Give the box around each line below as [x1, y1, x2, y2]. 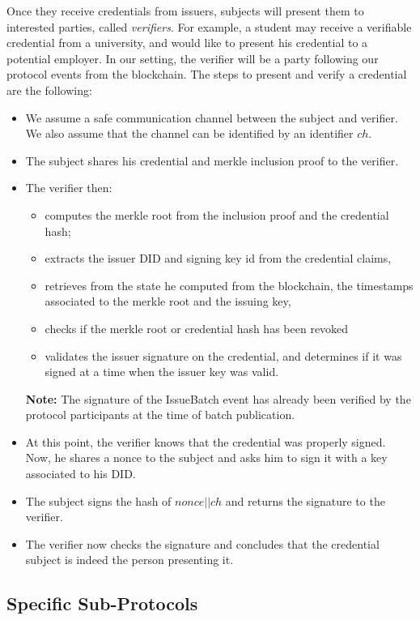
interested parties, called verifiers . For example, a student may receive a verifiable [6, 18, 412, 35]
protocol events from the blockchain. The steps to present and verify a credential [6, 66, 407, 83]
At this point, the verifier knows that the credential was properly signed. [25, 433, 386, 450]
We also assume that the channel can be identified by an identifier [25, 125, 354, 142]
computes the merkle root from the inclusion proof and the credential [45, 206, 389, 223]
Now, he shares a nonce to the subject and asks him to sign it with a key [25, 449, 388, 466]
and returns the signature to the [225, 492, 385, 509]
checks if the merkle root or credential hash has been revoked [45, 319, 349, 336]
